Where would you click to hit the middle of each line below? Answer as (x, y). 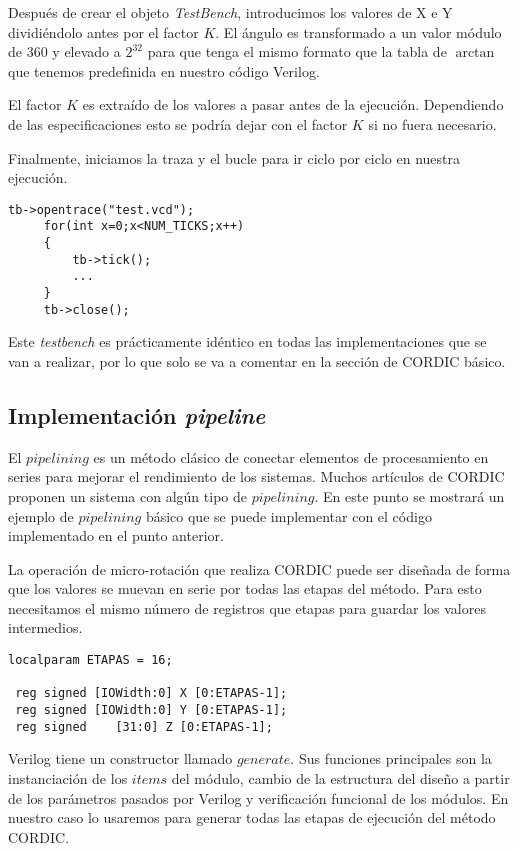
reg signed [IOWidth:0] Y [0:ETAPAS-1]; (151, 710)
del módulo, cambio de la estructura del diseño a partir (340, 777)
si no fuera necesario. (432, 123)
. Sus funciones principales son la (391, 758)
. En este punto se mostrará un (409, 495)
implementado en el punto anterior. (116, 535)
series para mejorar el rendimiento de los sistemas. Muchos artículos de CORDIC (256, 476)
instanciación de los (68, 777)
